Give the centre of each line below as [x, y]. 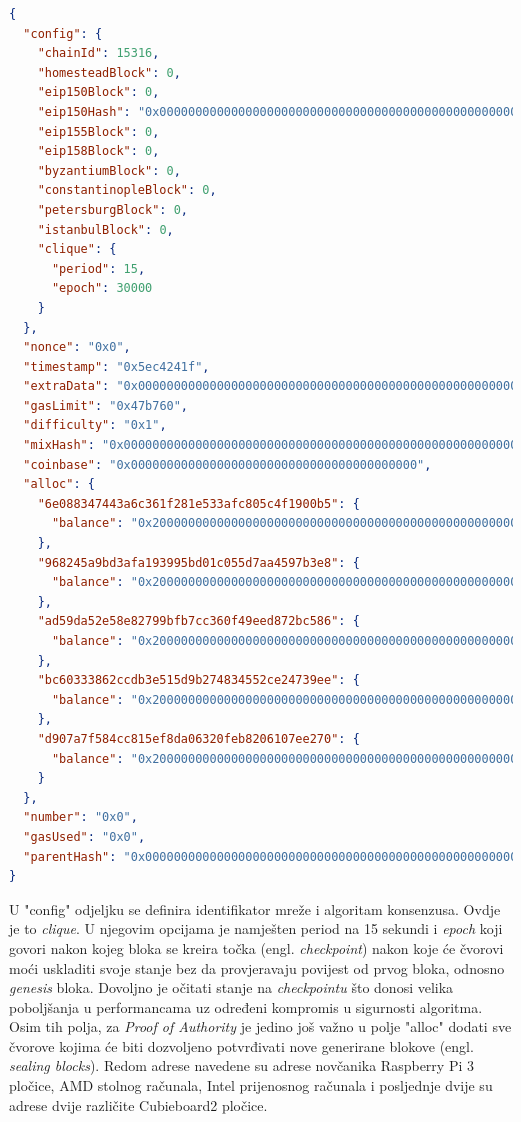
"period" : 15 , [98, 268]
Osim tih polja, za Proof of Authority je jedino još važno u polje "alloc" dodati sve [260, 1026]
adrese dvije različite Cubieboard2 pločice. [138, 1104]
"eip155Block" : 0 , [98, 131]
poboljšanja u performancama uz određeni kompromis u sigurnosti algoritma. [246, 1006]
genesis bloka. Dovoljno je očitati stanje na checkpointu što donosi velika [231, 987]
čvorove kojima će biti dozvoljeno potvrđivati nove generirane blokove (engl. [241, 1045]
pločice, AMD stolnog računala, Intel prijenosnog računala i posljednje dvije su [251, 1085]
